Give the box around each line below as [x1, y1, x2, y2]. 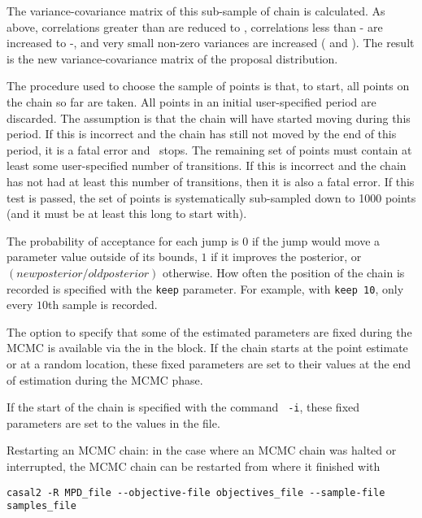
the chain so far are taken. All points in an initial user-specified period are [7, 93, 376, 110]
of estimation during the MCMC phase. [7, 371, 203, 388]
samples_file [7, 500, 76, 512]
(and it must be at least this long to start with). [7, 205, 247, 222]
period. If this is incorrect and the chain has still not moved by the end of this [7, 125, 397, 142]
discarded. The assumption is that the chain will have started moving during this [7, 109, 411, 126]
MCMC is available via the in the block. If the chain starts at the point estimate [7, 339, 408, 356]
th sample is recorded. [47, 296, 158, 313]
